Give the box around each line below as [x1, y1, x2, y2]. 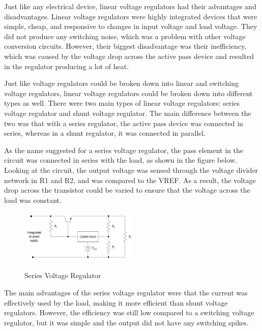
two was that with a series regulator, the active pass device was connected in [4, 117, 243, 128]
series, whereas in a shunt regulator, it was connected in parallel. [4, 128, 206, 138]
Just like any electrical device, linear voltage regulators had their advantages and [4, 1, 256, 11]
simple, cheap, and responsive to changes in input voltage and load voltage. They [4, 21, 257, 32]
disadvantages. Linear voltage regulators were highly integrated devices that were [4, 11, 257, 21]
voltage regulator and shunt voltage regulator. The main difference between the [4, 107, 251, 118]
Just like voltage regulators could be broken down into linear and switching [4, 78, 239, 88]
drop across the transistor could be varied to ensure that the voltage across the [4, 185, 250, 195]
